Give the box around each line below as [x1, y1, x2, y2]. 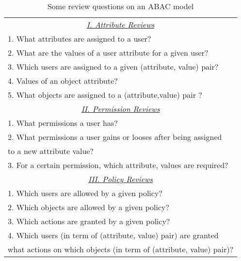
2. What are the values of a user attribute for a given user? [8, 47, 209, 58]
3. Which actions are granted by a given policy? [8, 215, 170, 227]
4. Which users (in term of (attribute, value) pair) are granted [8, 230, 219, 241]
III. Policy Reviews [88, 173, 153, 184]
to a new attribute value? [8, 145, 94, 156]
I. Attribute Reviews [86, 19, 155, 30]
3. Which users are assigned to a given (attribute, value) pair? [8, 61, 219, 72]
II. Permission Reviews [81, 103, 160, 114]
